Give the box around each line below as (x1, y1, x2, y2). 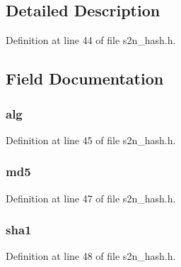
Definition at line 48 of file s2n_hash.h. (6, 249, 176, 263)
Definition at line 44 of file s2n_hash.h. (6, 33, 176, 48)
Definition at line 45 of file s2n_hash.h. (6, 132, 176, 147)
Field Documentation (6, 67, 164, 89)
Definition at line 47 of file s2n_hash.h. (6, 190, 176, 205)
